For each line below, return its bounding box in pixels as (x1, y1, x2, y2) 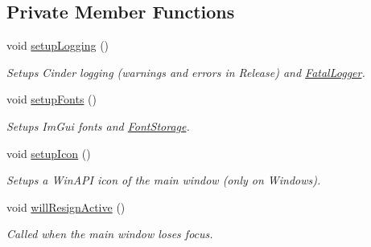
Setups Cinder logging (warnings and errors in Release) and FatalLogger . (6, 63, 365, 80)
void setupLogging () (6, 37, 109, 54)
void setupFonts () (6, 91, 97, 107)
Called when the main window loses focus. (6, 225, 213, 242)
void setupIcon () (6, 144, 91, 161)
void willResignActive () (6, 198, 126, 215)
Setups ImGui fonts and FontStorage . (6, 117, 190, 134)
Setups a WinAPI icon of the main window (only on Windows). (6, 172, 321, 188)
